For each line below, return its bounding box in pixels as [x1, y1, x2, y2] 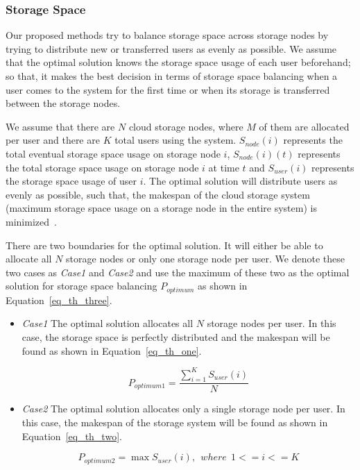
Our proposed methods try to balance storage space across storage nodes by [6, 28, 329, 42]
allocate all [6, 251, 52, 266]
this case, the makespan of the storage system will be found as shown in [22, 415, 328, 430]
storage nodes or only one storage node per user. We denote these [66, 251, 345, 266]
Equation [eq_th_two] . [22, 428, 122, 443]
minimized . [6, 214, 57, 228]
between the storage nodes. [6, 96, 121, 110]
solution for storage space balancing [6, 278, 157, 293]
